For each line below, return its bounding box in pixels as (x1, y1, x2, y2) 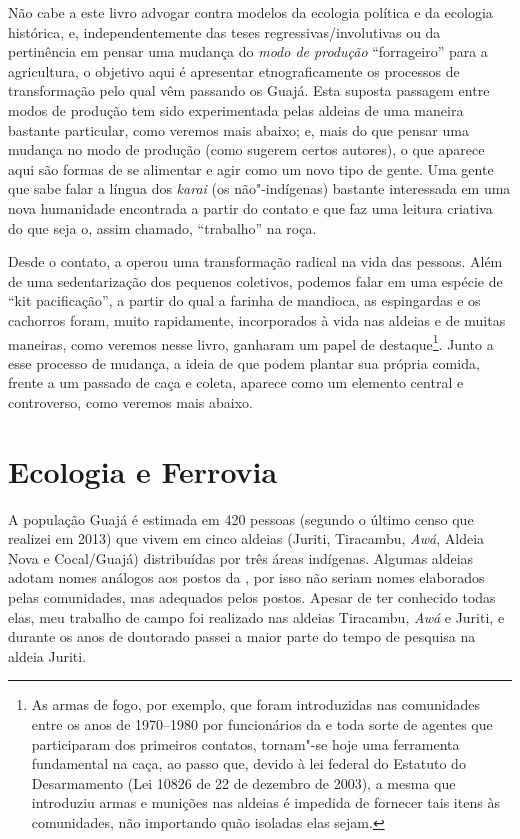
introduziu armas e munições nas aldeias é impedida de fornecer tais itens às (31, 792, 500, 813)
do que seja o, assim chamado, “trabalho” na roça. (8, 217, 317, 238)
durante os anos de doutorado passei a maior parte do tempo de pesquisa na (8, 626, 476, 647)
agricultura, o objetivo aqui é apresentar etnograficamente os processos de (8, 60, 460, 81)
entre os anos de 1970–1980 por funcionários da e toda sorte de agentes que (31, 714, 493, 734)
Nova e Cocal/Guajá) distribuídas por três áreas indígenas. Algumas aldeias (8, 547, 474, 568)
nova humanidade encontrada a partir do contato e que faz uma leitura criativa (8, 197, 493, 218)
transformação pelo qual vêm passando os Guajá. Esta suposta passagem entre (8, 80, 490, 101)
